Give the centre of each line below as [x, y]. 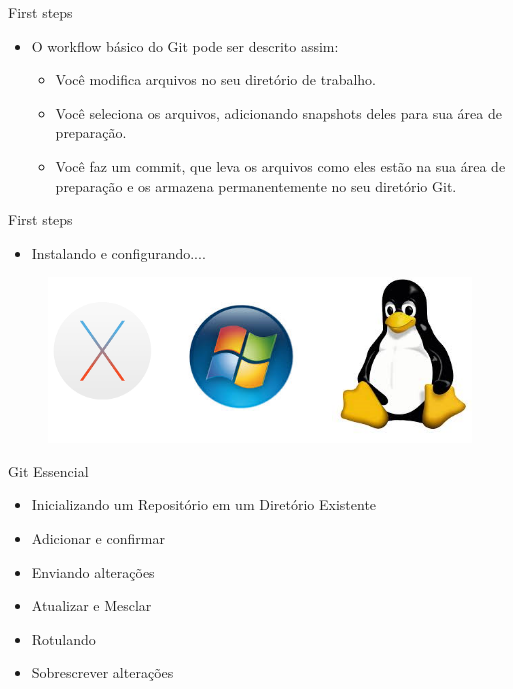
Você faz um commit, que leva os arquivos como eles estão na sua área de [280, 165]
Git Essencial [48, 470]
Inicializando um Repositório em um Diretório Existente [204, 504]
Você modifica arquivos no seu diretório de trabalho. [215, 79]
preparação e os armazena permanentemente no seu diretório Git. [256, 185]
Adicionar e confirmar [98, 537]
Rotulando [63, 638]
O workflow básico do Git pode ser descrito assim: [185, 45]
